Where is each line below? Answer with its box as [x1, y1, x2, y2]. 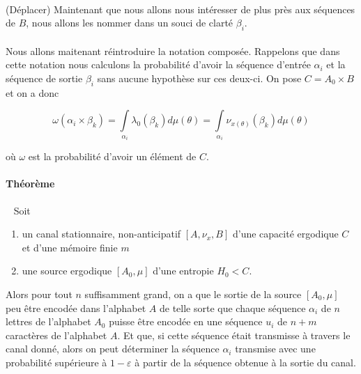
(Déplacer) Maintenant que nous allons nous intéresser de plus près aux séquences [6, 1, 355, 16]
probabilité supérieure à [6, 354, 107, 369]
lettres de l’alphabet [6, 314, 91, 329]
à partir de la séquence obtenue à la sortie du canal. [135, 354, 356, 369]
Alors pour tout [6, 286, 72, 301]
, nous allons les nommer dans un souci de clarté [26, 15, 233, 30]
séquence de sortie [6, 70, 83, 85]
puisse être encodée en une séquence [109, 314, 263, 329]
